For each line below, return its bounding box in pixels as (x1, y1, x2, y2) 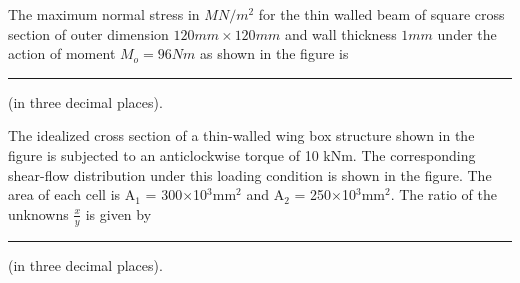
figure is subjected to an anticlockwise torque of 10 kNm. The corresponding (8, 144, 476, 165)
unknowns (8, 203, 69, 224)
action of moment (8, 43, 116, 64)
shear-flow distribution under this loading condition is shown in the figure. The (8, 164, 492, 185)
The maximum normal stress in (8, 4, 200, 24)
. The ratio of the (390, 184, 497, 205)
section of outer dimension (8, 23, 169, 44)
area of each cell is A (8, 184, 136, 205)
